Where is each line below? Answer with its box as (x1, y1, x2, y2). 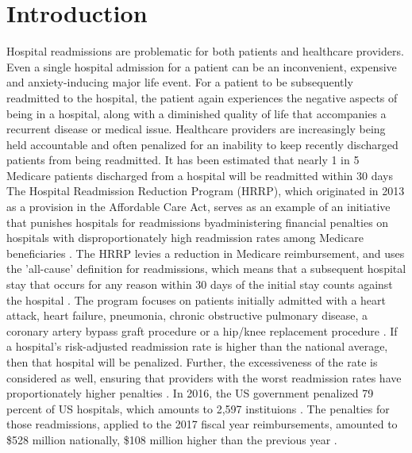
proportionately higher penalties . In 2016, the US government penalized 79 (6, 385, 374, 401)
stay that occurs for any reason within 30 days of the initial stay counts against (6, 276, 393, 293)
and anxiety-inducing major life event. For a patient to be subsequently (6, 74, 353, 90)
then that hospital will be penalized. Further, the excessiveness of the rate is (6, 354, 378, 370)
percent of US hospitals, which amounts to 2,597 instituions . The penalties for (6, 400, 390, 417)
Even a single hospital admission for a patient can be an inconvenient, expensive (6, 58, 397, 75)
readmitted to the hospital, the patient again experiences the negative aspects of (6, 89, 398, 106)
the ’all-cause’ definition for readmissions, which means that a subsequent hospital (6, 260, 406, 277)
